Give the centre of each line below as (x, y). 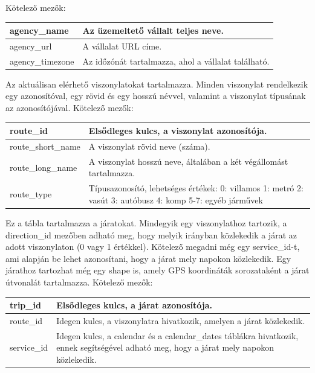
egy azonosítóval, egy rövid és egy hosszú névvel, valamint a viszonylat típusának (156, 96)
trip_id (25, 305)
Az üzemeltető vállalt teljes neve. (153, 30)
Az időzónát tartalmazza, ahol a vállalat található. (176, 61)
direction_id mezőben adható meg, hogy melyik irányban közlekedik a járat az (151, 234)
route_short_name (45, 146)
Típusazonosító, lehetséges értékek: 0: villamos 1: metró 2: (196, 188)
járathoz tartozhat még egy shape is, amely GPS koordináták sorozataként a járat (157, 270)
